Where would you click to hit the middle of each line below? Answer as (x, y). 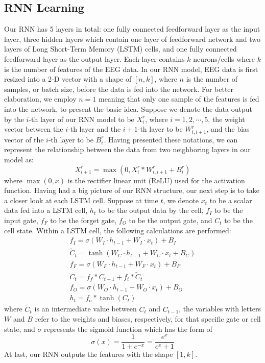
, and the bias (228, 129)
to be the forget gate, (83, 220)
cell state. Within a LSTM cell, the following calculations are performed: (118, 230)
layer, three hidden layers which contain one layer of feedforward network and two (132, 39)
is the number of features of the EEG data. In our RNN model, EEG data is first (131, 69)
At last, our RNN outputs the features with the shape (89, 354)
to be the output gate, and (171, 220)
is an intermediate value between (86, 309)
